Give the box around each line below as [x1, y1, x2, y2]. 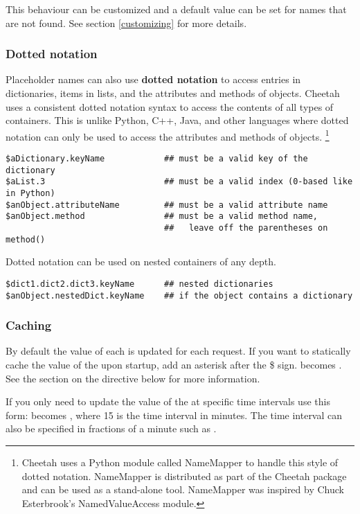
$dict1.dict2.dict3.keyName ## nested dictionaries [6, 278, 273, 289]
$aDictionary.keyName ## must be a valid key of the [6, 154, 308, 164]
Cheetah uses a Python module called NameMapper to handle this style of [21, 454, 339, 469]
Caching [6, 317, 52, 334]
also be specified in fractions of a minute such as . [6, 421, 217, 436]
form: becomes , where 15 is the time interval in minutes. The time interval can [6, 407, 343, 422]
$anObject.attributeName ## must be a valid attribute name [6, 200, 328, 210]
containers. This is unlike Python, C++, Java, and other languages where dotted [6, 113, 349, 127]
